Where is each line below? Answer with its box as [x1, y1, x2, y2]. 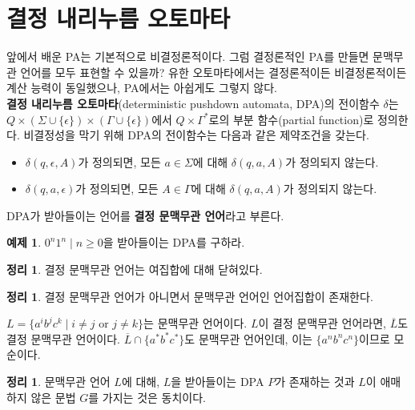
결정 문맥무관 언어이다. [6, 330, 121, 347]
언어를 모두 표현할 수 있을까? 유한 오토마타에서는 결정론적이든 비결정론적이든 [20, 63, 407, 80]
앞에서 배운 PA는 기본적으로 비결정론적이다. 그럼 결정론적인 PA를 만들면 [6, 48, 369, 65]
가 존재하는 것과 [275, 373, 355, 390]
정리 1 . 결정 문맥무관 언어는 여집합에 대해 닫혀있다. [6, 261, 263, 278]
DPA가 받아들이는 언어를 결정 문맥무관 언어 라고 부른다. [6, 207, 284, 223]
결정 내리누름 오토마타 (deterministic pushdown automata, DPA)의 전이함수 [6, 94, 380, 111]
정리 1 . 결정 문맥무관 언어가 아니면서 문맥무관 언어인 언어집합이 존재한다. [6, 287, 373, 304]
